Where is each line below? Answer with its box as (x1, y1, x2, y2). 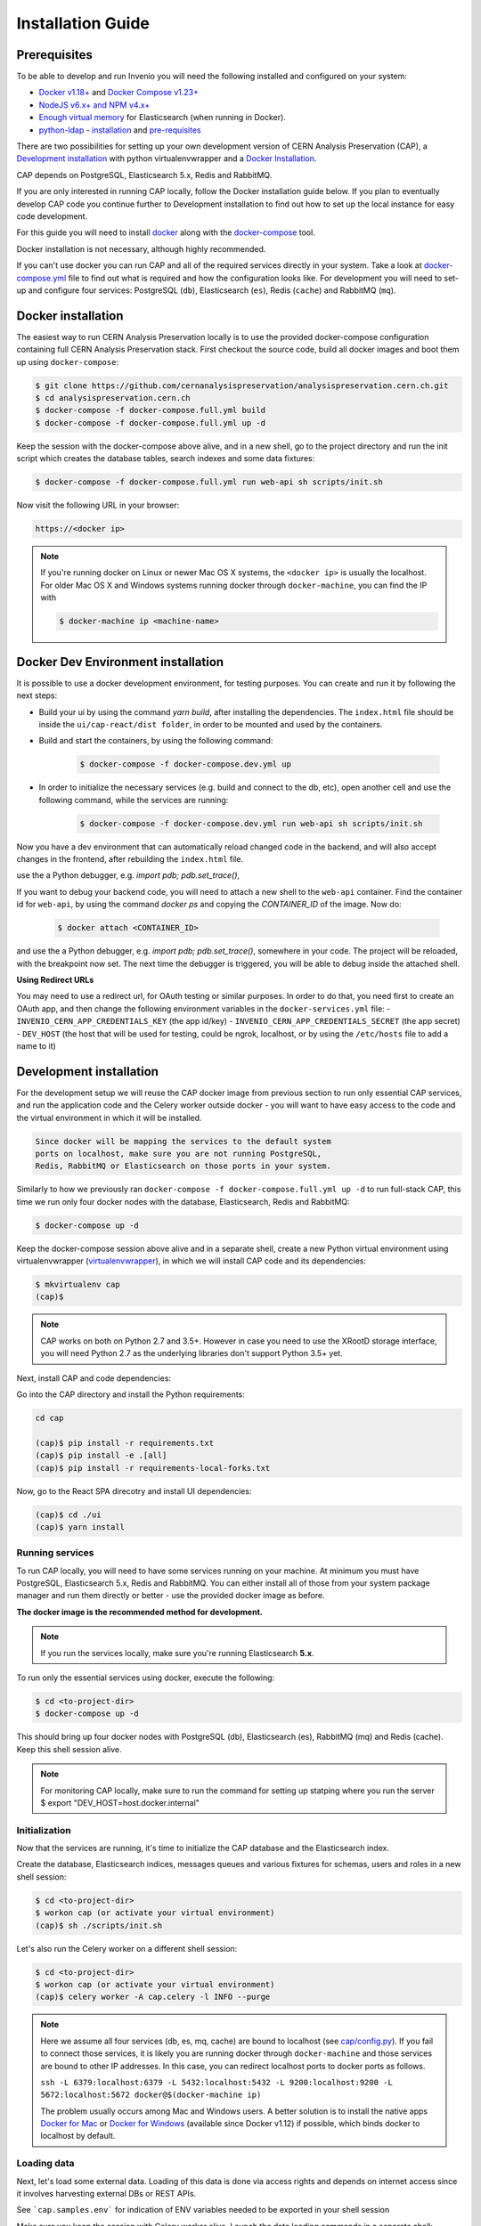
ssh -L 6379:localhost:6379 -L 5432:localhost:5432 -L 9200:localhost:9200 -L (40, 2077, 394, 2087)
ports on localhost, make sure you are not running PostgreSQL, (35, 1149, 322, 1158)
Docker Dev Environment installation (16, 654, 224, 670)
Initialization (16, 1824, 71, 1836)
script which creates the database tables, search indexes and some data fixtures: (16, 453, 315, 464)
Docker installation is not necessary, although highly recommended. (16, 243, 266, 254)
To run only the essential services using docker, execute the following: (16, 1672, 275, 1683)
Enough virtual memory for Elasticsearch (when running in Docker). (38, 112, 287, 123)
